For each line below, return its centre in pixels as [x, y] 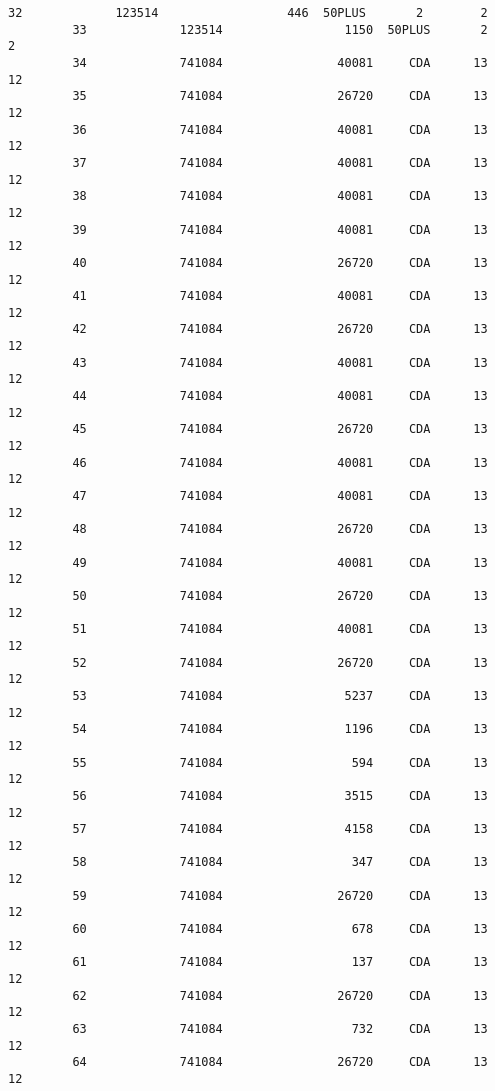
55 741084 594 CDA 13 [280, 762]
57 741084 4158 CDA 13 [280, 829]
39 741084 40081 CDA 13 [280, 229]
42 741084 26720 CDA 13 [280, 329]
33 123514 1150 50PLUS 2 [280, 29]
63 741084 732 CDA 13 [280, 1029]
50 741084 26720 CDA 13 [280, 595]
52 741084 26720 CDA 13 [280, 662]
